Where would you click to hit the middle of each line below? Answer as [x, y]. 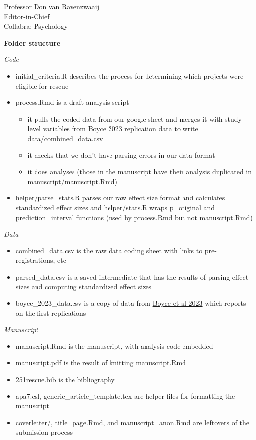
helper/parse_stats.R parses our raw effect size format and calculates [120, 198]
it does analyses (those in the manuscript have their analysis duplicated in [140, 171]
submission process [44, 432]
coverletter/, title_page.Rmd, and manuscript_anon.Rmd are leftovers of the [132, 422]
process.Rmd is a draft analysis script [72, 102]
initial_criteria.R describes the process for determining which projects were [129, 75]
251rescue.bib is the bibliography [65, 379]
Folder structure [32, 42]
